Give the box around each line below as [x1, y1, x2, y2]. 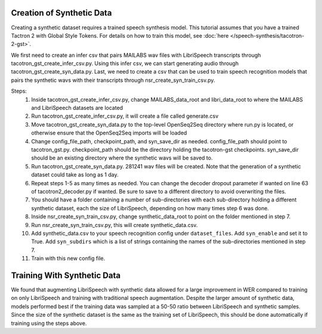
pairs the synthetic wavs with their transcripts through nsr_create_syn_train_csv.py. [11, 76, 215, 84]
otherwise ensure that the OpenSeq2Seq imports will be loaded [31, 129, 187, 137]
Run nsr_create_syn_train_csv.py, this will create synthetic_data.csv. [31, 221, 198, 228]
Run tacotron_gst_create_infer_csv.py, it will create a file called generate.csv [31, 112, 219, 119]
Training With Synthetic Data [11, 270, 121, 280]
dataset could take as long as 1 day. [31, 171, 119, 179]
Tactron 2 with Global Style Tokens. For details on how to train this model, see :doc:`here [11, 32, 229, 39]
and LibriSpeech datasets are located [31, 105, 123, 112]
